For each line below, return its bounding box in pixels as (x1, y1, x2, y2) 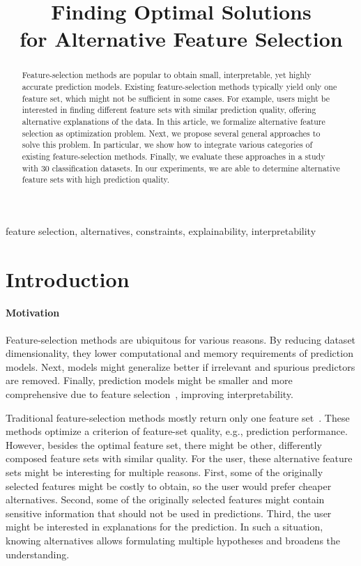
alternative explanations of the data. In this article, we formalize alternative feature (22, 115, 325, 127)
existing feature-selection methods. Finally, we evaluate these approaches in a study (22, 150, 325, 162)
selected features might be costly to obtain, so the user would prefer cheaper (6, 478, 332, 493)
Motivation (6, 305, 60, 320)
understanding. (6, 546, 70, 561)
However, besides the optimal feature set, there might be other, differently (6, 437, 322, 452)
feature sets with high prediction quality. (22, 174, 170, 185)
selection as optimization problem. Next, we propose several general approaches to (22, 127, 321, 139)
